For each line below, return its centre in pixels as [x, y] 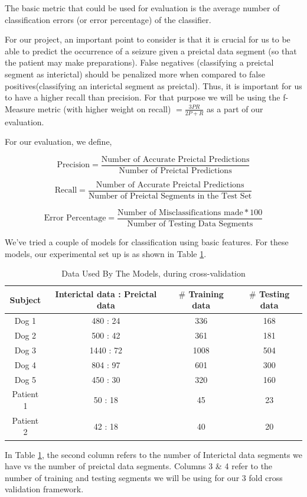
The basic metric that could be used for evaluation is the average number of [142, 8]
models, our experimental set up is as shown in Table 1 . [106, 253]
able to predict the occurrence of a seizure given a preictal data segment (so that [151, 51]
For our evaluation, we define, [58, 142]
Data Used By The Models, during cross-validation [153, 273]
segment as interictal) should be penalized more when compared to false [135, 74]
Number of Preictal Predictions [175, 170]
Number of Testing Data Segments [190, 224]
